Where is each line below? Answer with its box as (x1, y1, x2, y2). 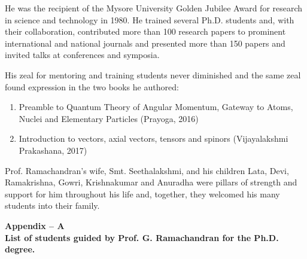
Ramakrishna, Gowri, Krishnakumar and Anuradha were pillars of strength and (5, 176, 297, 188)
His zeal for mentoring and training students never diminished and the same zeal (5, 68, 301, 81)
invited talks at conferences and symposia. (5, 48, 160, 61)
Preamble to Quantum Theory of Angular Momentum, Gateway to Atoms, (19, 100, 293, 113)
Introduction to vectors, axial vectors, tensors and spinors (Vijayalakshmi (19, 132, 288, 145)
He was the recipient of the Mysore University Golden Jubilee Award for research (5, 2, 303, 14)
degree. (5, 243, 35, 255)
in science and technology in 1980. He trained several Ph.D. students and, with (5, 13, 294, 26)
